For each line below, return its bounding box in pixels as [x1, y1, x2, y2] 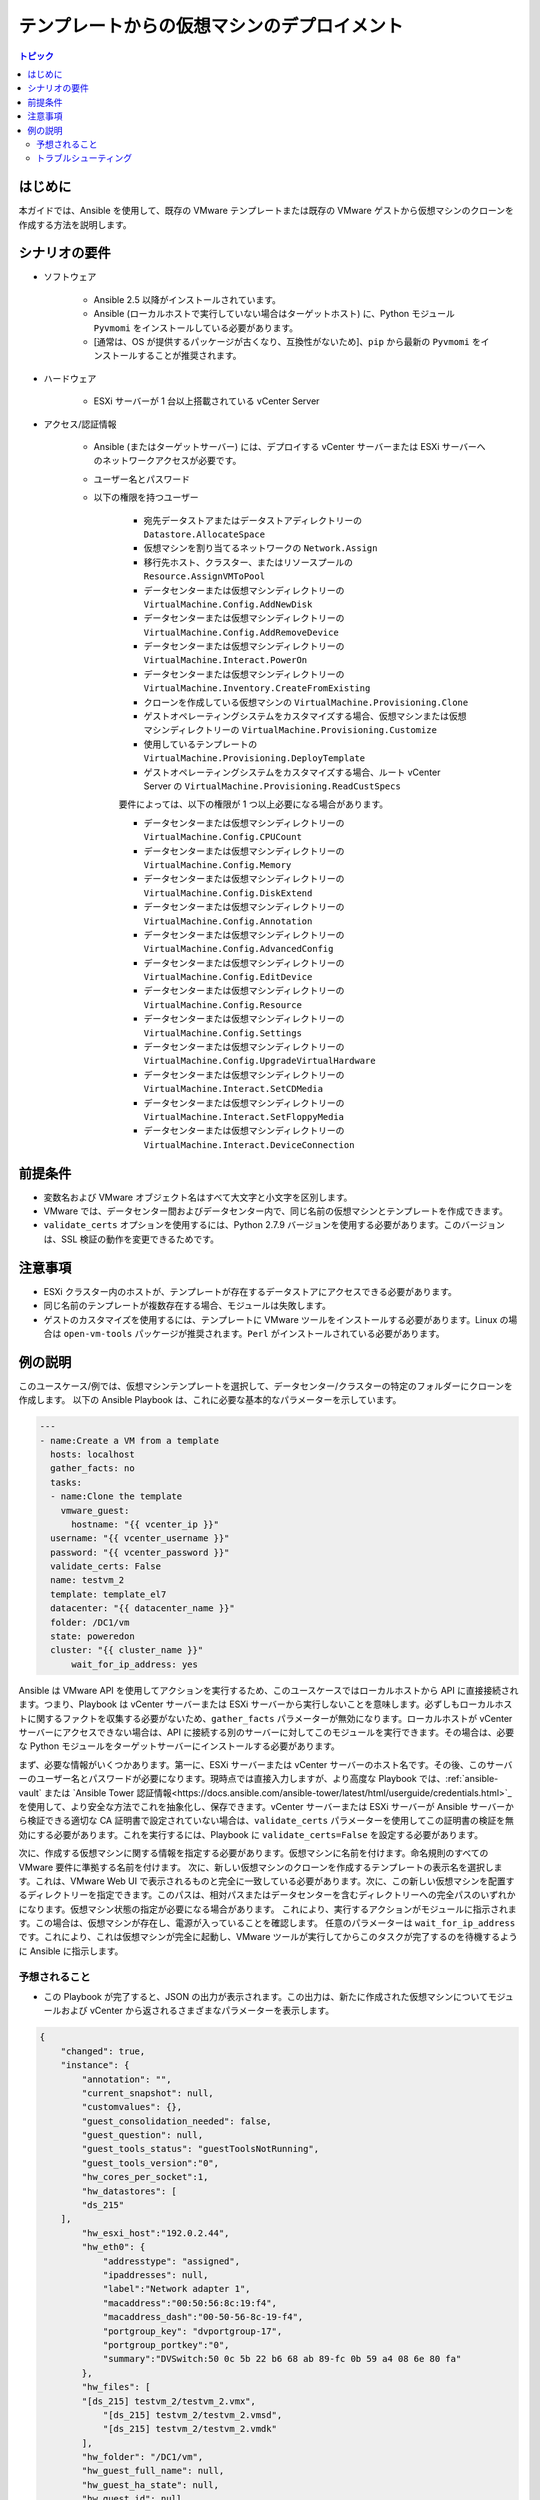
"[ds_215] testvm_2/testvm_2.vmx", [81, 2395, 257, 2407]
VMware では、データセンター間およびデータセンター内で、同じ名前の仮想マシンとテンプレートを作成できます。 [43, 1205, 509, 1217]
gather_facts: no [50, 1463, 135, 1474]
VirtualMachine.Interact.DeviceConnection [143, 1139, 355, 1150]
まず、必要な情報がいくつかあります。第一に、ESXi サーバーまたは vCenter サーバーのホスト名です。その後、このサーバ [18, 1758, 513, 1770]
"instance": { [60, 2060, 130, 2071]
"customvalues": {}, [81, 2101, 183, 2113]
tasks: [50, 1476, 83, 1488]
